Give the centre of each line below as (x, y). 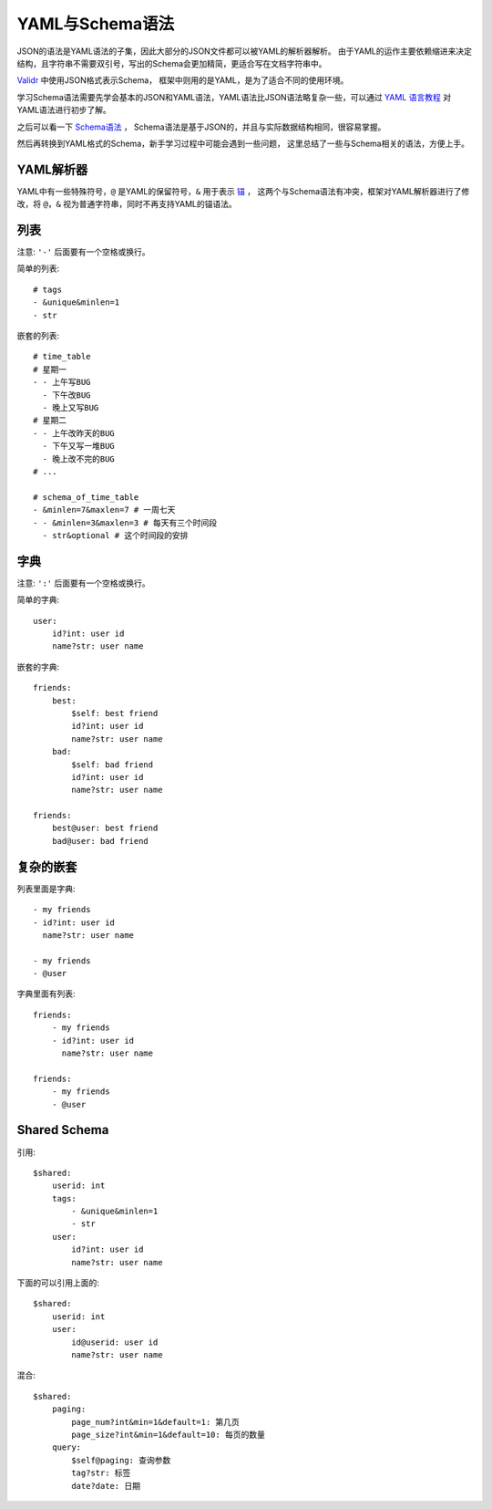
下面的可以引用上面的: (58, 1283)
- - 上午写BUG (62, 382)
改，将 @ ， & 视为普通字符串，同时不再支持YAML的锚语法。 (127, 204)
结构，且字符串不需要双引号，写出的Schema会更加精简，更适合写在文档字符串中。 (172, 63)
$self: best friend (115, 713)
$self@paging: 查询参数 (121, 1460)
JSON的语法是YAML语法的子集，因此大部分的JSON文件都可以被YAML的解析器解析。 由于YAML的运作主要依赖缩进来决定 (245, 51)
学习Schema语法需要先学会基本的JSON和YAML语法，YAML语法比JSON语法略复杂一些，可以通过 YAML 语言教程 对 (234, 97)
